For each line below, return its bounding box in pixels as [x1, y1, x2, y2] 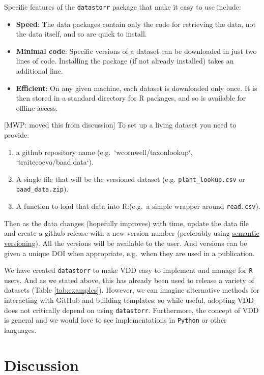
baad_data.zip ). [16, 183, 69, 194]
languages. [4, 324, 37, 335]
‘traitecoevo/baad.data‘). [16, 157, 94, 167]
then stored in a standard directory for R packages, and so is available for [16, 92, 246, 103]
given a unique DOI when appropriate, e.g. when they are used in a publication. [4, 247, 255, 258]
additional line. [16, 66, 63, 76]
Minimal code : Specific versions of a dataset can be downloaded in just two [16, 45, 257, 56]
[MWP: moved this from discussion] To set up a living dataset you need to [4, 119, 237, 130]
